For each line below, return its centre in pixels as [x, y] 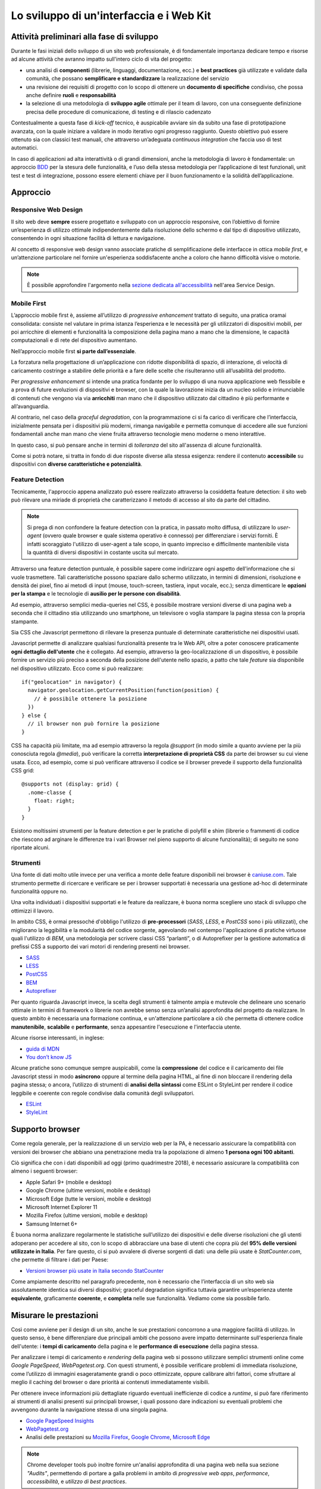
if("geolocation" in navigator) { [72, 682]
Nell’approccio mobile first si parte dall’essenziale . [74, 351]
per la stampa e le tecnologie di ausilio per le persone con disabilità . [96, 594]
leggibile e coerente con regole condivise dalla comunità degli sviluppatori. [103, 1093]
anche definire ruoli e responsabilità [71, 95]
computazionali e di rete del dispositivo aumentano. [74, 340]
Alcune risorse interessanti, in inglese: [58, 1038]
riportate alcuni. [30, 848]
